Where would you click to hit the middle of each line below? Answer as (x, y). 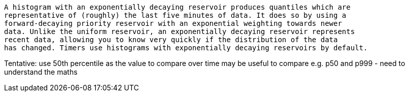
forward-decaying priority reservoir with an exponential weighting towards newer (173, 23)
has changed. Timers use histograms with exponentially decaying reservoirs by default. (186, 48)
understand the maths (41, 72)
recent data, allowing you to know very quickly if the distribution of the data (171, 40)
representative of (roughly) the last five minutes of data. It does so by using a (175, 15)
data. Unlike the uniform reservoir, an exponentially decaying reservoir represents (180, 31)
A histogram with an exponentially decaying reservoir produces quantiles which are (177, 7)
